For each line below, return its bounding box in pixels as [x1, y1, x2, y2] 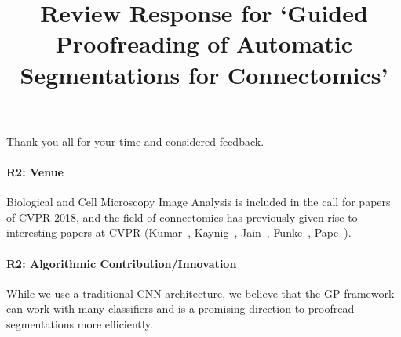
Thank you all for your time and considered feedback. [6, 132, 264, 149]
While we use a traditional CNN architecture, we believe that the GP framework [6, 284, 395, 301]
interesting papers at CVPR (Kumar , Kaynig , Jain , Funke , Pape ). [6, 224, 352, 241]
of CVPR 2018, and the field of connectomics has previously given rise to [6, 208, 358, 225]
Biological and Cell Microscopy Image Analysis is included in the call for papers [6, 194, 391, 210]
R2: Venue [6, 163, 64, 179]
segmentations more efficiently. [6, 315, 153, 332]
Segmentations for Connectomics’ [20, 58, 388, 90]
